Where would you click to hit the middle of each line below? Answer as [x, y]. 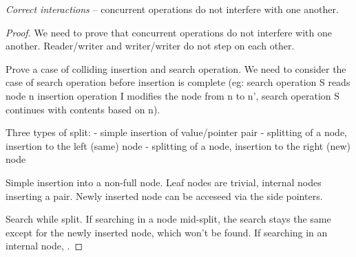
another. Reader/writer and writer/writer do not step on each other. [150, 46]
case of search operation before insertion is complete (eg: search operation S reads [178, 82]
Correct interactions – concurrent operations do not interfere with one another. [172, 9]
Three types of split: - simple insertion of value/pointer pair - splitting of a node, [177, 132]
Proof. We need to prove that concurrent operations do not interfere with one [169, 32]
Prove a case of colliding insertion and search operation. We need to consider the [176, 68]
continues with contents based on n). [83, 109]
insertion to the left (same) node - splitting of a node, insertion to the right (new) [178, 145]
